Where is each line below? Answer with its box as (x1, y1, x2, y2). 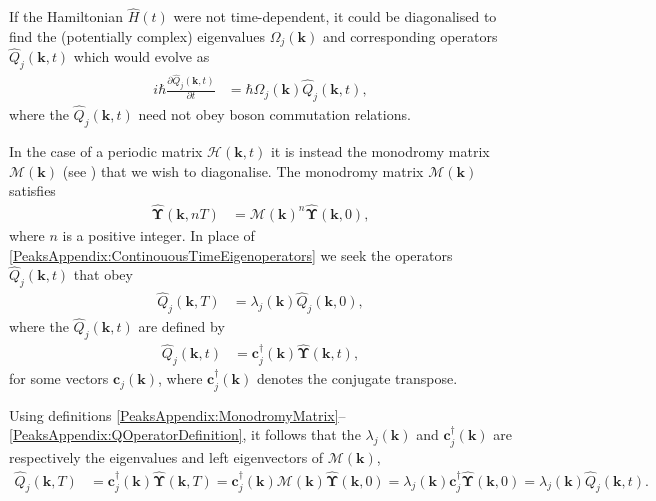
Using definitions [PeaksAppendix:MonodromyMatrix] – (9, 404, 346, 425)
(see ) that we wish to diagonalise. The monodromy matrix (62, 160, 424, 181)
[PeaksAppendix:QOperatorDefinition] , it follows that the (9, 424, 361, 445)
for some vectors (9, 368, 109, 389)
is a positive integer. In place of (62, 224, 255, 245)
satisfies (9, 180, 56, 201)
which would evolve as (73, 46, 210, 67)
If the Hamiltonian (9, 6, 123, 27)
